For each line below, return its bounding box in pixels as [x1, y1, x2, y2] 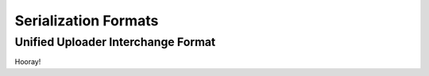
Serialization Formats [14, 12, 159, 29]
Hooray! [14, 57, 41, 66]
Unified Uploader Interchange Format [14, 35, 216, 49]
